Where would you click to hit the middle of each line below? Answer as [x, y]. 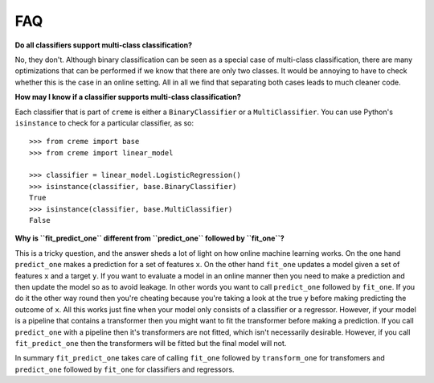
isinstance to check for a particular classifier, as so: [104, 123]
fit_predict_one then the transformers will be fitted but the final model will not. [151, 343]
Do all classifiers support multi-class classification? [104, 45]
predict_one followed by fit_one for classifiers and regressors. [125, 369]
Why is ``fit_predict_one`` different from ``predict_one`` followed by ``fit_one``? [149, 238]
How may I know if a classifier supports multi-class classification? [128, 97]
